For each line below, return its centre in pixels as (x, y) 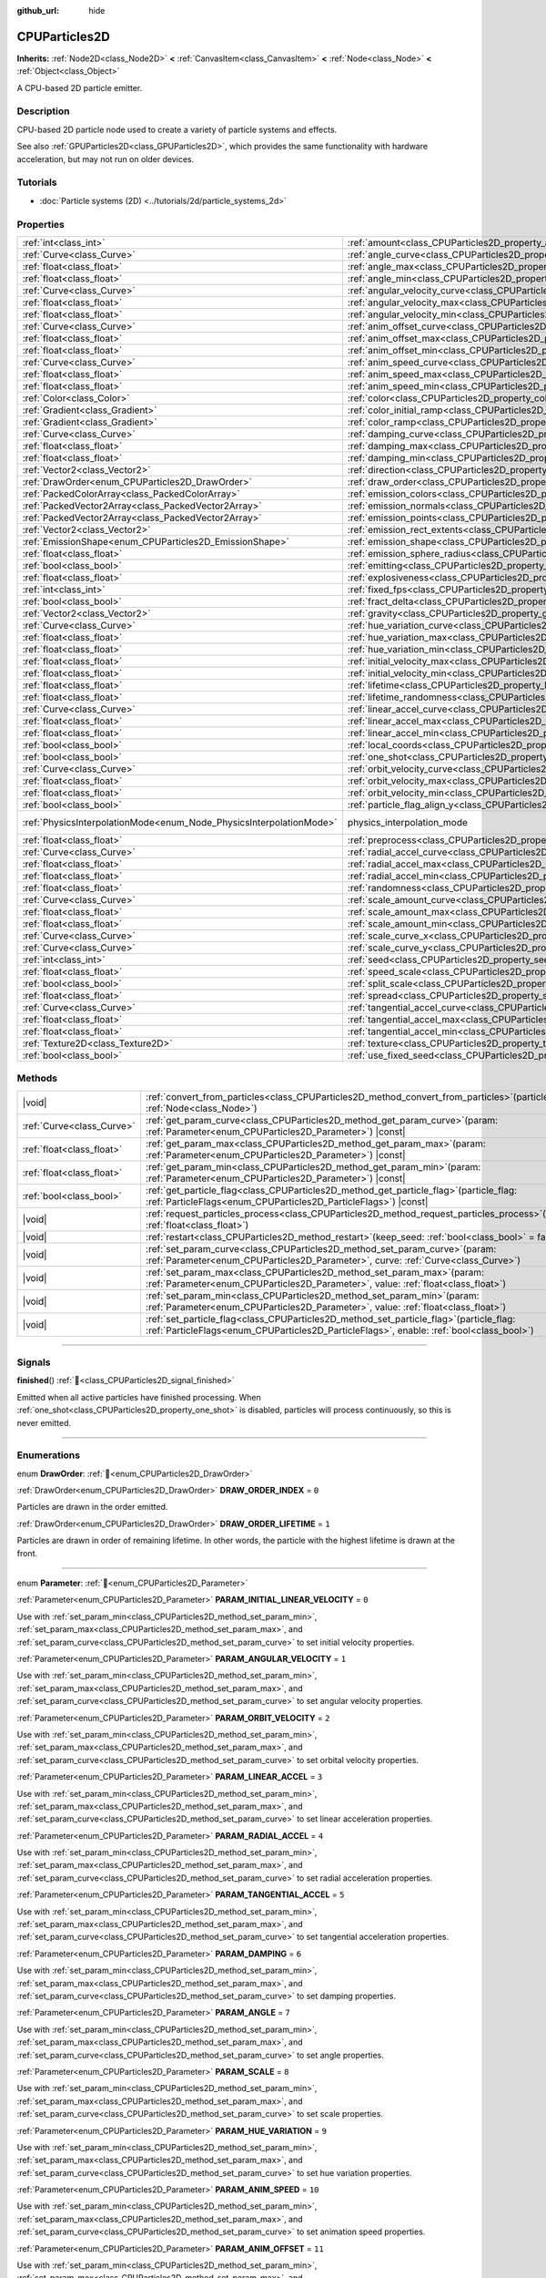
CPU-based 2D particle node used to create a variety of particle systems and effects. (177, 129)
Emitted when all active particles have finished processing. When (139, 1397)
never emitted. (44, 1422)
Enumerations (49, 1455)
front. (27, 1553)
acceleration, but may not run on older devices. (106, 159)
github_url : (38, 10)
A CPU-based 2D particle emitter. (80, 87)
